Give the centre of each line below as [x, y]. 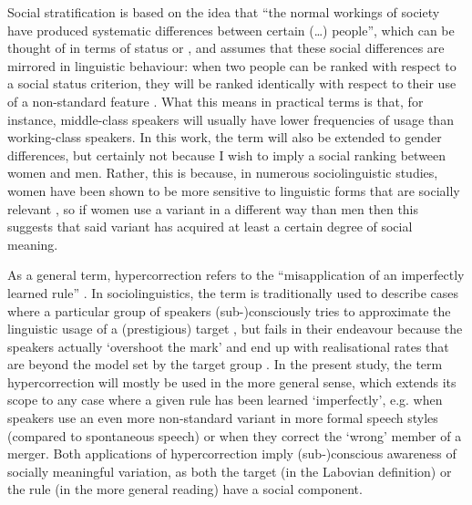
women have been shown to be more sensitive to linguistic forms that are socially [234, 190]
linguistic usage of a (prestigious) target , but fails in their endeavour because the [235, 329]
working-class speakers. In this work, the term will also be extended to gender [225, 137]
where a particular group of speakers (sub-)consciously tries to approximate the [229, 310]
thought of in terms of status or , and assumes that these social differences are [226, 48]
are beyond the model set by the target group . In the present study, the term [225, 364]
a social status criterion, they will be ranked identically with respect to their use [232, 83]
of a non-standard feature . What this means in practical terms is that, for [215, 101]
